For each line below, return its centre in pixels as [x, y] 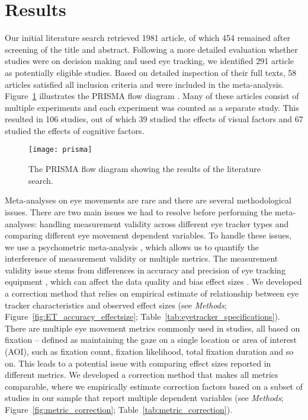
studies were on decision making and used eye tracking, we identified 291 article [150, 61]
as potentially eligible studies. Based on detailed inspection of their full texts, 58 [151, 72]
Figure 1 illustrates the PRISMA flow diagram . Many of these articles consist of [152, 96]
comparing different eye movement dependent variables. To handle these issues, [148, 235]
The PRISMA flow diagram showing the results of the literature [145, 169]
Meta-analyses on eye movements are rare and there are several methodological [148, 200]
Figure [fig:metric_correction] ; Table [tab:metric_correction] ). [118, 409]
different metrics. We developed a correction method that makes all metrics [142, 375]
